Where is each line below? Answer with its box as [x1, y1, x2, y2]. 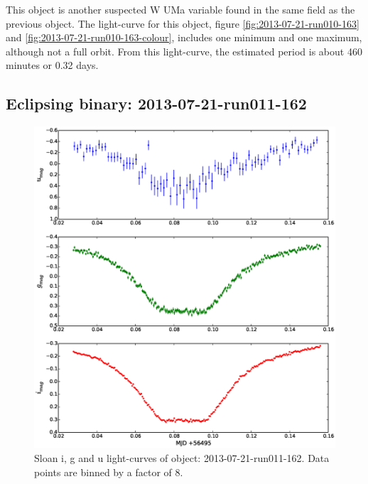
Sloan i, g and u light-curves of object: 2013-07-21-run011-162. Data [34, 451, 330, 466]
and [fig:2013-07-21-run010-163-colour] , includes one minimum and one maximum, [6, 30, 362, 45]
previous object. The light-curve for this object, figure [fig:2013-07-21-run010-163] [6, 16, 359, 31]
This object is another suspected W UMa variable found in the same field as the [6, 2, 355, 16]
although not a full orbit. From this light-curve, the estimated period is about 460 [6, 43, 362, 58]
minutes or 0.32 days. [6, 58, 99, 72]
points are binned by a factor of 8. [34, 464, 183, 479]
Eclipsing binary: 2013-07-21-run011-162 [6, 92, 307, 114]
